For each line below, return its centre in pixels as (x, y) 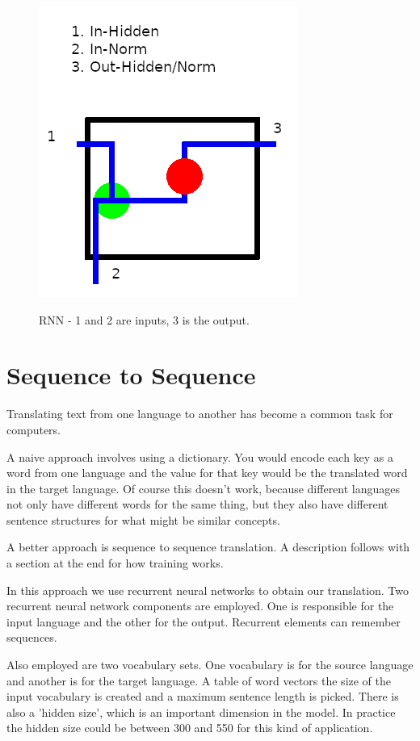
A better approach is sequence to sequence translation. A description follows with (208, 547)
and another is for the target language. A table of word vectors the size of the (199, 680)
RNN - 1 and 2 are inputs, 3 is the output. (144, 319)
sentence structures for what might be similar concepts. (143, 519)
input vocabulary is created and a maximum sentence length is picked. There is (203, 696)
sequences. (32, 637)
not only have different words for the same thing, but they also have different (197, 504)
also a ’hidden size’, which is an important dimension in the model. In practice (201, 712)
